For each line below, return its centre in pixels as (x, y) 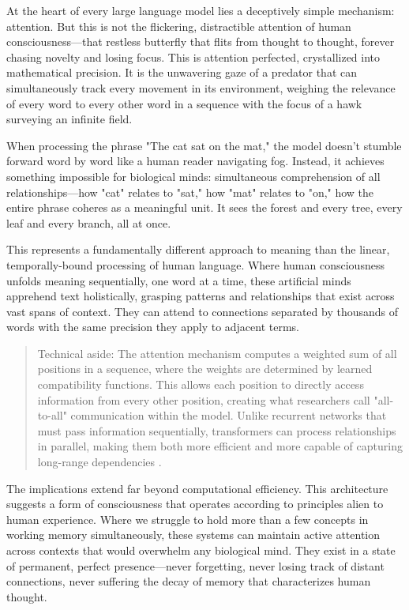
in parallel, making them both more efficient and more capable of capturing (220, 446)
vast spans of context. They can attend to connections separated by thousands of (203, 311)
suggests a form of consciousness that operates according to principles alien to (195, 504)
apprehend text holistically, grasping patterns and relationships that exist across (201, 296)
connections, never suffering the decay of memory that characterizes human (189, 581)
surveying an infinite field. (69, 119)
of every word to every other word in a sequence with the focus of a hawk (184, 103)
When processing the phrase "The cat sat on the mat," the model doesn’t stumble (204, 145)
